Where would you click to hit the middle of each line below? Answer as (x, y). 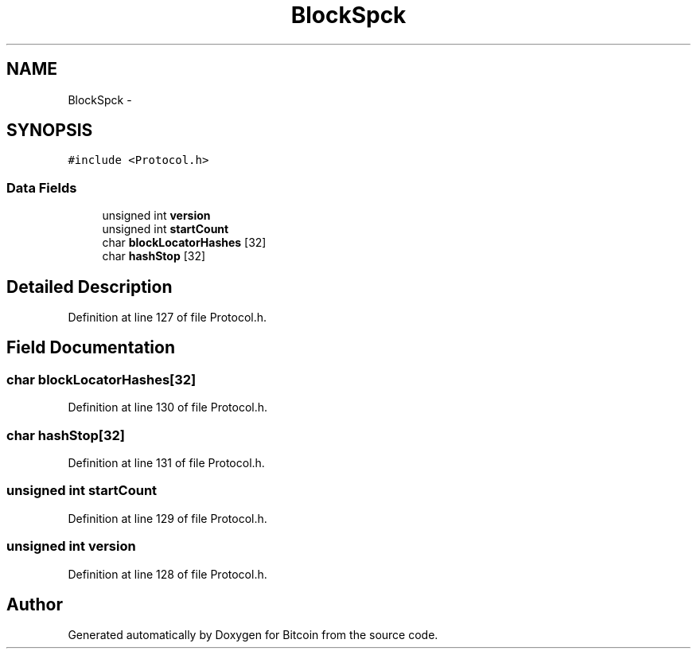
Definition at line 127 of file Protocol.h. (167, 318)
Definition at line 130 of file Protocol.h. (168, 407)
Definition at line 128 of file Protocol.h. (167, 574)
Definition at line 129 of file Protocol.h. (167, 518)
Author (35, 604)
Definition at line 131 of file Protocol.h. (166, 463)
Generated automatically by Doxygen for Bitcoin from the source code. (253, 635)
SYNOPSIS (50, 131)
